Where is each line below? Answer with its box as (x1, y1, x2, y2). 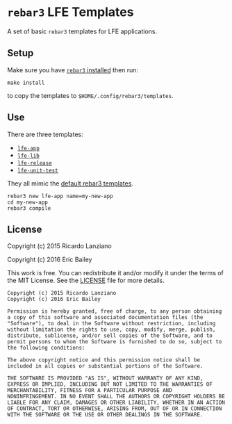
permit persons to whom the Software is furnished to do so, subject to (7, 339, 222, 345)
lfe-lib (17, 152, 40, 159)
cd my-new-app (7, 199, 49, 206)
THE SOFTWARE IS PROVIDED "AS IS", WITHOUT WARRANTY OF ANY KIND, (7, 375, 204, 382)
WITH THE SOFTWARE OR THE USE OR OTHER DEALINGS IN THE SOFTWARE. (7, 411, 204, 418)
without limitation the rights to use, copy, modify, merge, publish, (7, 326, 216, 334)
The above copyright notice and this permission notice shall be (7, 357, 200, 364)
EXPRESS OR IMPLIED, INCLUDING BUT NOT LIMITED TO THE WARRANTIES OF (7, 381, 213, 388)
